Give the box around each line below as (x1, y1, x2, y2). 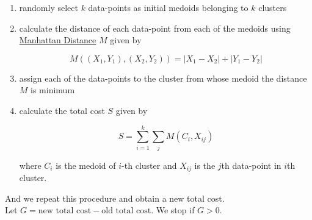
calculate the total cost (19, 104, 105, 116)
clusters (258, 1, 287, 13)
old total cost (101, 207, 151, 216)
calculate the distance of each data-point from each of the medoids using (19, 21, 291, 34)
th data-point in (221, 158, 281, 171)
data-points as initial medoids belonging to (88, 1, 249, 13)
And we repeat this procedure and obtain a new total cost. (5, 191, 225, 204)
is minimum (31, 83, 75, 96)
